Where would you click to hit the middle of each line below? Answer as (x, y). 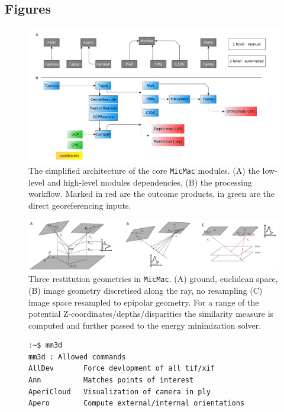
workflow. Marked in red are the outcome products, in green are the (152, 194)
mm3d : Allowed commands (77, 357)
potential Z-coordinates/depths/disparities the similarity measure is (151, 314)
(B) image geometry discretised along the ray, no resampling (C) (146, 290)
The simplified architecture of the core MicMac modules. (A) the (144, 171)
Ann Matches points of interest (111, 380)
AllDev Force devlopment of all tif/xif (122, 369)
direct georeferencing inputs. (80, 205)
